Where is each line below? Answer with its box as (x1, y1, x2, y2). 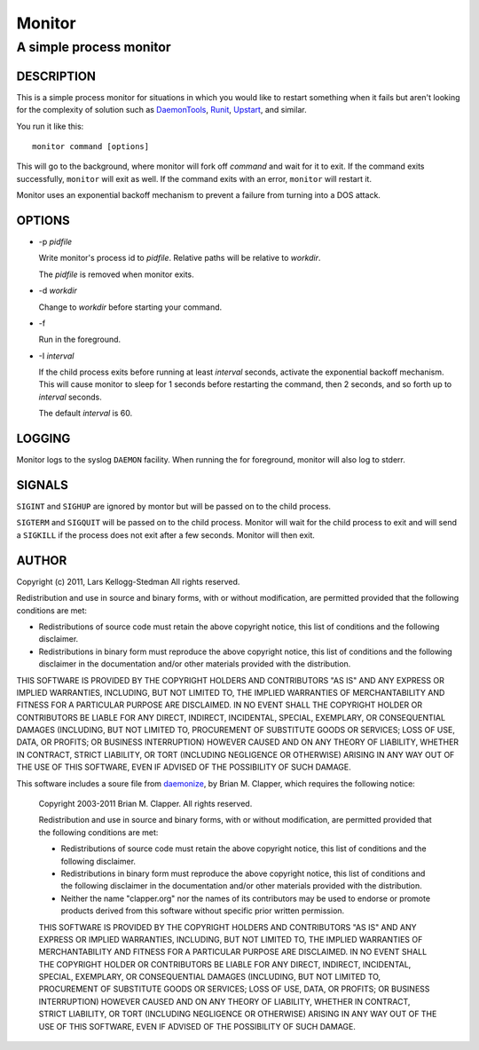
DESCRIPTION (16, 68, 97, 83)
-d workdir (38, 285, 77, 296)
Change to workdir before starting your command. (38, 302, 223, 312)
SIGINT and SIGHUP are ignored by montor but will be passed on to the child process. (16, 501, 332, 512)
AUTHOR (16, 553, 67, 568)
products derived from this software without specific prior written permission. (60, 905, 345, 916)
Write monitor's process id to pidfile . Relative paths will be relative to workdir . (38, 253, 321, 264)
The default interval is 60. (38, 408, 133, 419)
